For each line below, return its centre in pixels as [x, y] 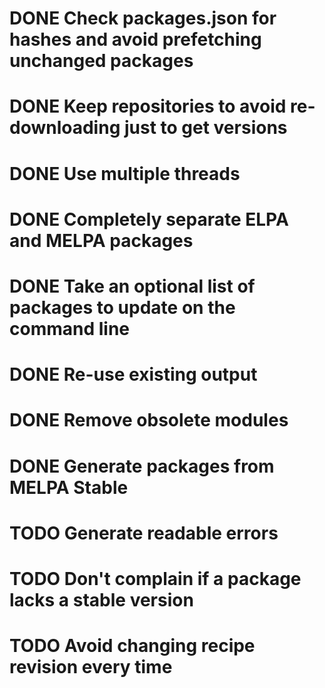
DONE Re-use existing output [133, 374]
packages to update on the [122, 307]
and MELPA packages [101, 240]
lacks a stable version [101, 599]
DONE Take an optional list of [132, 286]
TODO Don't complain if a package [155, 578]
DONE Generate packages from [142, 466]
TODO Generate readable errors [144, 533]
